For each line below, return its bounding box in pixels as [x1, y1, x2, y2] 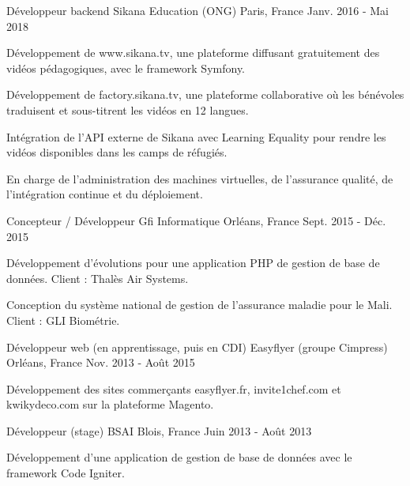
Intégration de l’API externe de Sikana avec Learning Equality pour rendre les [6, 128, 386, 145]
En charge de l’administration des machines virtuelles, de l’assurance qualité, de [6, 170, 393, 186]
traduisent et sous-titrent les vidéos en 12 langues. [6, 101, 249, 118]
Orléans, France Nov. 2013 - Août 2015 [6, 354, 195, 371]
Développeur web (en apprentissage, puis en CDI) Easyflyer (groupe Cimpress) [6, 338, 388, 355]
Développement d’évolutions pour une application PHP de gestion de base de [6, 254, 380, 271]
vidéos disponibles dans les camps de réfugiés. [6, 144, 228, 160]
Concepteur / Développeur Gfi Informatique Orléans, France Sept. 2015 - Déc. [6, 212, 386, 228]
